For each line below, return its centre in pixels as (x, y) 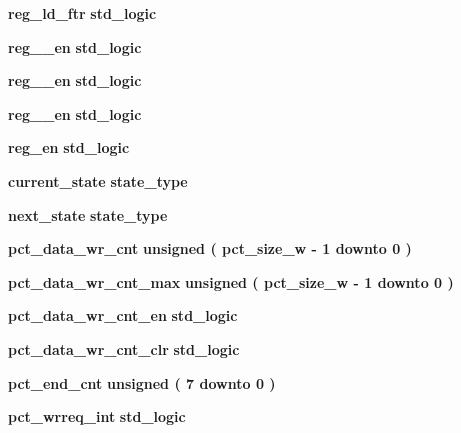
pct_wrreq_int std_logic (97, 416)
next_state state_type (88, 214)
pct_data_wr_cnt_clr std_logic (124, 348)
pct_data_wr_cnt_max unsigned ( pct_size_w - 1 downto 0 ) (231, 281)
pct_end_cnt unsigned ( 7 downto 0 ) (142, 382)
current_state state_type (98, 180)
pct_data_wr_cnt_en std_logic (123, 315)
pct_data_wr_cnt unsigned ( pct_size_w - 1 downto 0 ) (210, 248)
